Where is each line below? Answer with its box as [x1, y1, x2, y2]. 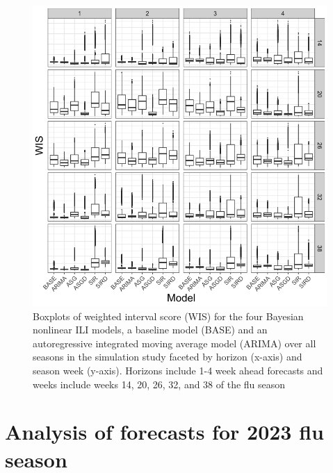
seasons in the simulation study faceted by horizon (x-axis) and [33, 349, 302, 364]
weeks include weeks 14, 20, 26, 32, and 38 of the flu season [33, 376, 286, 391]
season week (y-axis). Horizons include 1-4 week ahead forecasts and [33, 363, 323, 378]
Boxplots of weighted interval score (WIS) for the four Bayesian [33, 308, 304, 323]
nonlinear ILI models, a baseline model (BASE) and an [33, 322, 268, 337]
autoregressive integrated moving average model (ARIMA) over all [33, 335, 316, 350]
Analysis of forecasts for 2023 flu [5, 417, 324, 446]
